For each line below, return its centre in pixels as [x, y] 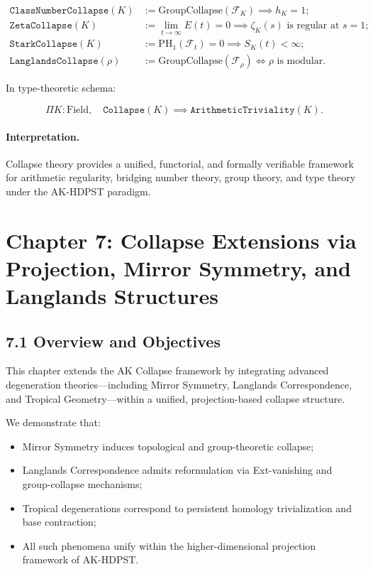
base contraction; [59, 522]
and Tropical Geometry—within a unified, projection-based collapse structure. [176, 398]
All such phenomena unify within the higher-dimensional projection [169, 545]
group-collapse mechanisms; [82, 484]
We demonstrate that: [53, 422]
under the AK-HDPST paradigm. [78, 191]
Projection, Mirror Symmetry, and [178, 267]
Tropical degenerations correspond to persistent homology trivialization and [187, 508]
